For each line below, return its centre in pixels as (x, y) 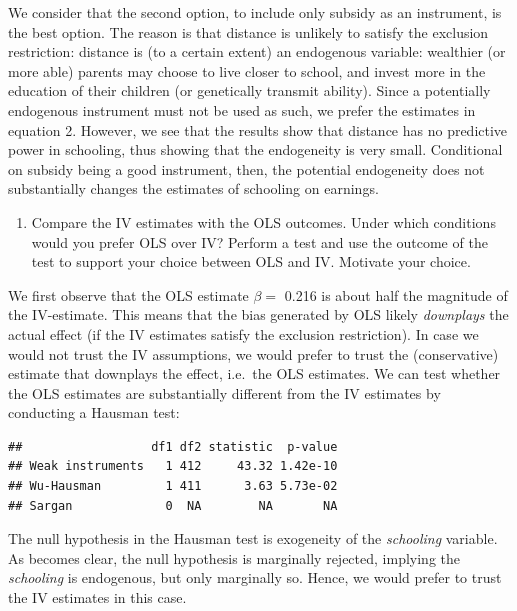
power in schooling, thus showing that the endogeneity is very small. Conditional (255, 149)
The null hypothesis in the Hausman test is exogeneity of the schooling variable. (253, 538)
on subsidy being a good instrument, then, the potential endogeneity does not (246, 168)
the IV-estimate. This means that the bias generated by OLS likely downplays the (258, 314)
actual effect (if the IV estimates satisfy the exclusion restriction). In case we (243, 333)
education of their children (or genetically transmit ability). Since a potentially (249, 90)
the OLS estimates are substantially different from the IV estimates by (224, 392)
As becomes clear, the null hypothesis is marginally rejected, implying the (234, 557)
